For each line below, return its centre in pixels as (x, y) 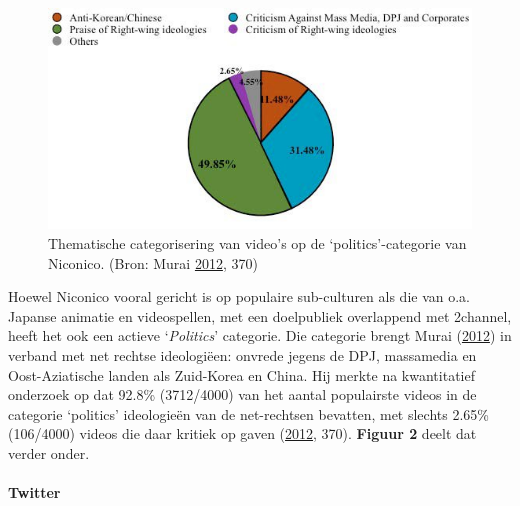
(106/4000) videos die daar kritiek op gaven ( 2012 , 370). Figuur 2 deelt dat (242, 433)
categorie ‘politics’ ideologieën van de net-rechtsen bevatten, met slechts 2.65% (248, 413)
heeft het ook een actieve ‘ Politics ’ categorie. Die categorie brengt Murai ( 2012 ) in (260, 335)
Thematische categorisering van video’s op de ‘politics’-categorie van (257, 243)
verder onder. (49, 452)
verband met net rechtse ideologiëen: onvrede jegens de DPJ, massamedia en (242, 354)
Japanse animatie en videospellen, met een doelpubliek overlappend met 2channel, (260, 315)
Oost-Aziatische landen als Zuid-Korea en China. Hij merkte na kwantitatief (241, 374)
